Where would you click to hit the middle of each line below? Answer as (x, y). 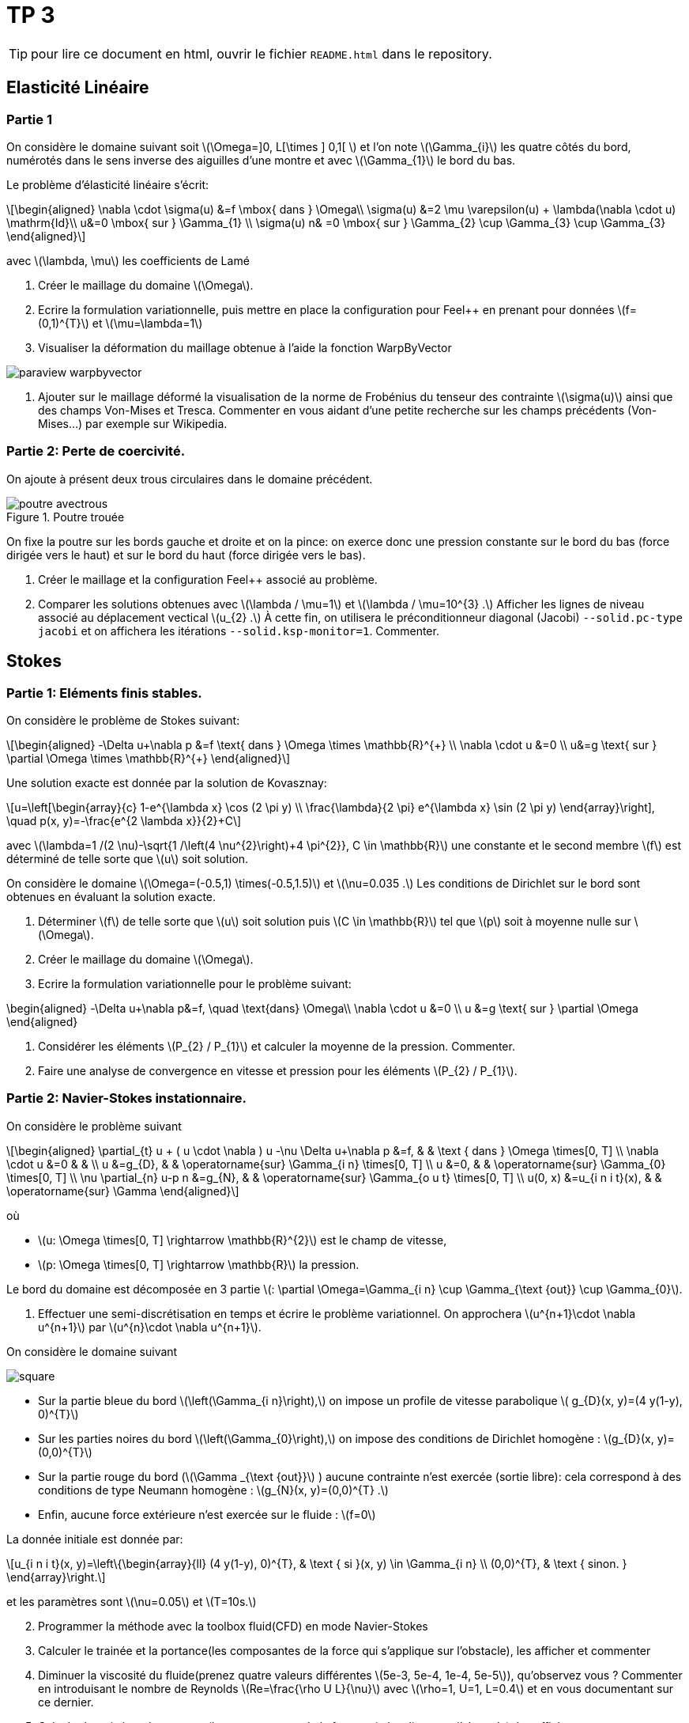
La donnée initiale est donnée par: (95, 1539)
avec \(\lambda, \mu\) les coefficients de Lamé (128, 260)
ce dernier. (66, 1702)
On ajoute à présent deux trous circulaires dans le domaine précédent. (190, 479)
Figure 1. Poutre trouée (66, 517)
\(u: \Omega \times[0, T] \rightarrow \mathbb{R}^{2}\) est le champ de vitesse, (243, 1240)
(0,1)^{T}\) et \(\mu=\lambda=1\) (120, 323)
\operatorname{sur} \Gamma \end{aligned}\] (123, 1191)
